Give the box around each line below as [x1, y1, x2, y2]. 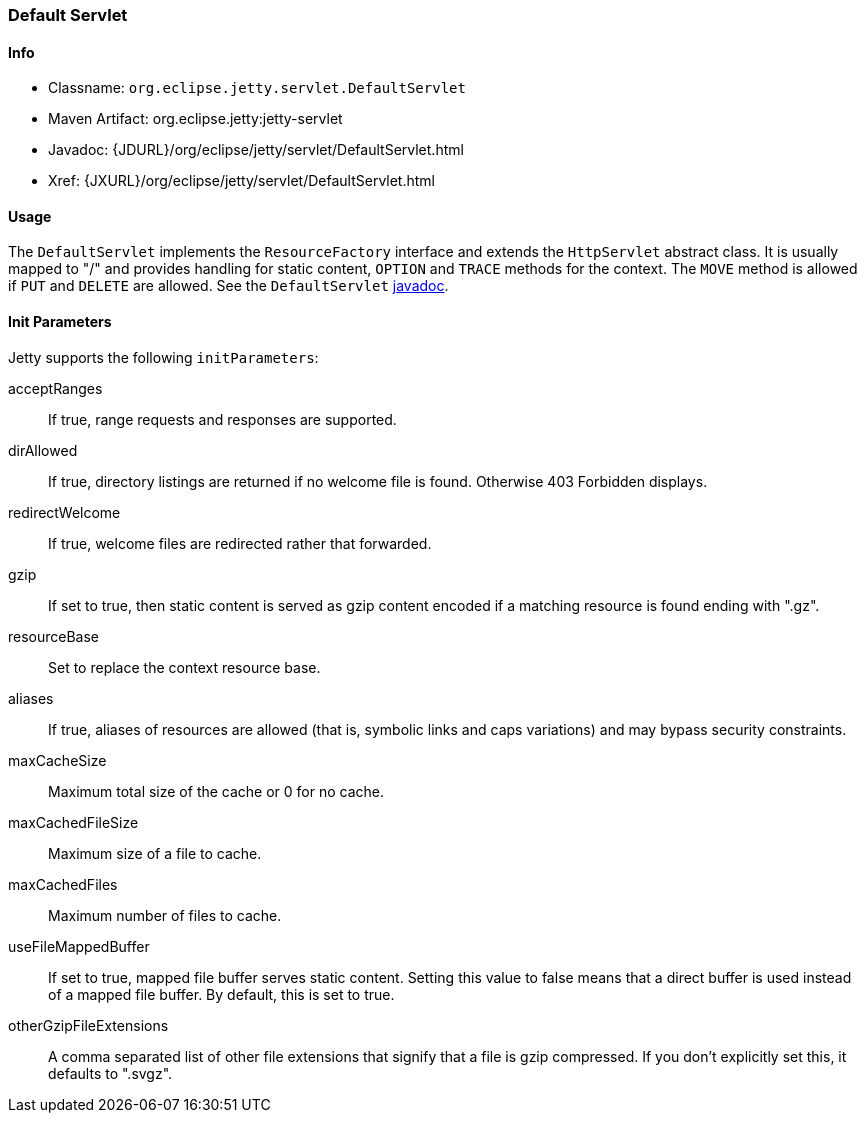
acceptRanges [8, 379, 103, 397]
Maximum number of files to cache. [48, 906, 282, 924]
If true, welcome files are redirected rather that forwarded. [48, 534, 432, 552]
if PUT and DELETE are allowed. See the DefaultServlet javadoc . [8, 277, 449, 295]
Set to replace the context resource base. [48, 658, 321, 676]
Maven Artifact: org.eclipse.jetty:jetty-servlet [48, 110, 343, 128]
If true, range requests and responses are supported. [48, 410, 397, 428]
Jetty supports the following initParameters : [8, 348, 319, 366]
